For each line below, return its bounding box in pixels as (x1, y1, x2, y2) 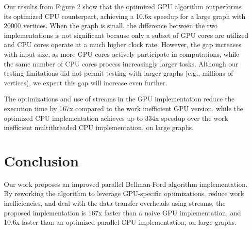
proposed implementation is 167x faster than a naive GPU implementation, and (4, 207, 241, 217)
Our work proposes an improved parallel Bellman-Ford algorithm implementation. (4, 179, 248, 189)
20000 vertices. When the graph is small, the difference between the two (4, 20, 218, 31)
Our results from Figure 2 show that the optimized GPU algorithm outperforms (4, 1, 242, 11)
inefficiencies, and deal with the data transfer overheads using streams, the (4, 198, 226, 208)
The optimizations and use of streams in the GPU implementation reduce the (4, 94, 235, 104)
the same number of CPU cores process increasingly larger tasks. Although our (4, 58, 238, 68)
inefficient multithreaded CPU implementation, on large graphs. (4, 122, 194, 132)
